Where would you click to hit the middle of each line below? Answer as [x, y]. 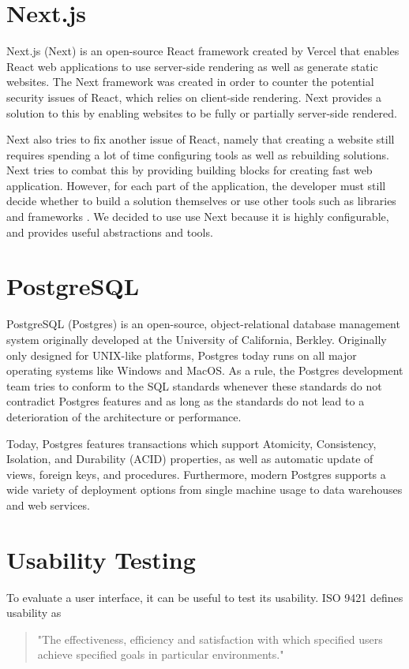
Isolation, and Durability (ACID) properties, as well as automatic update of [190, 459]
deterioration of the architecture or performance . [124, 416]
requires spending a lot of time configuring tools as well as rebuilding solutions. [198, 154]
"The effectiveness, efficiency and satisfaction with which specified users [210, 639]
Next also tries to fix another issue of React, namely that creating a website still [201, 139]
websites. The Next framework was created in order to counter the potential [190, 82]
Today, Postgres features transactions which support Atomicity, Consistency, [191, 443]
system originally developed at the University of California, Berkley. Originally [197, 339]
